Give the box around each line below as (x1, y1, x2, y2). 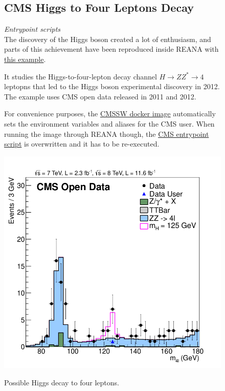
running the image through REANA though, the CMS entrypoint (4, 128, 209, 139)
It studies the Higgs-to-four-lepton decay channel (4, 71, 157, 81)
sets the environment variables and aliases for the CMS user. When (4, 118, 215, 129)
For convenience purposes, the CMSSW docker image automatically (4, 108, 216, 119)
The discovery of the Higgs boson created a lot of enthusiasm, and (4, 33, 211, 44)
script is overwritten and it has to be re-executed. (4, 138, 160, 149)
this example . (4, 53, 46, 64)
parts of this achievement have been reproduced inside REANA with (4, 44, 219, 54)
